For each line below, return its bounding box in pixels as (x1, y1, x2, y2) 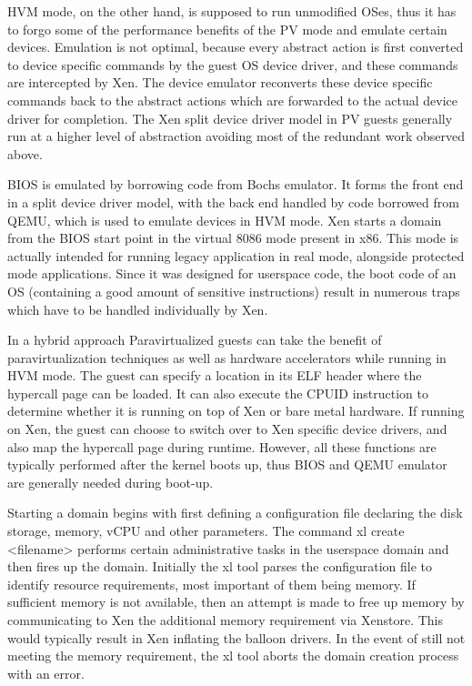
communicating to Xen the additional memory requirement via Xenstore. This (7, 610, 444, 629)
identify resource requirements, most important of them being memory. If (7, 574, 416, 593)
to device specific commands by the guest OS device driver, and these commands (7, 55, 458, 74)
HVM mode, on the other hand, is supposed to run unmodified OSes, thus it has (7, 2, 457, 20)
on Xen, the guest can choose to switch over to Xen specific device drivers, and (7, 419, 447, 439)
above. (7, 144, 43, 163)
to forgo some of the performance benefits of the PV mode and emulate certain (7, 19, 447, 38)
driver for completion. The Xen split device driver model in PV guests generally (7, 108, 453, 127)
